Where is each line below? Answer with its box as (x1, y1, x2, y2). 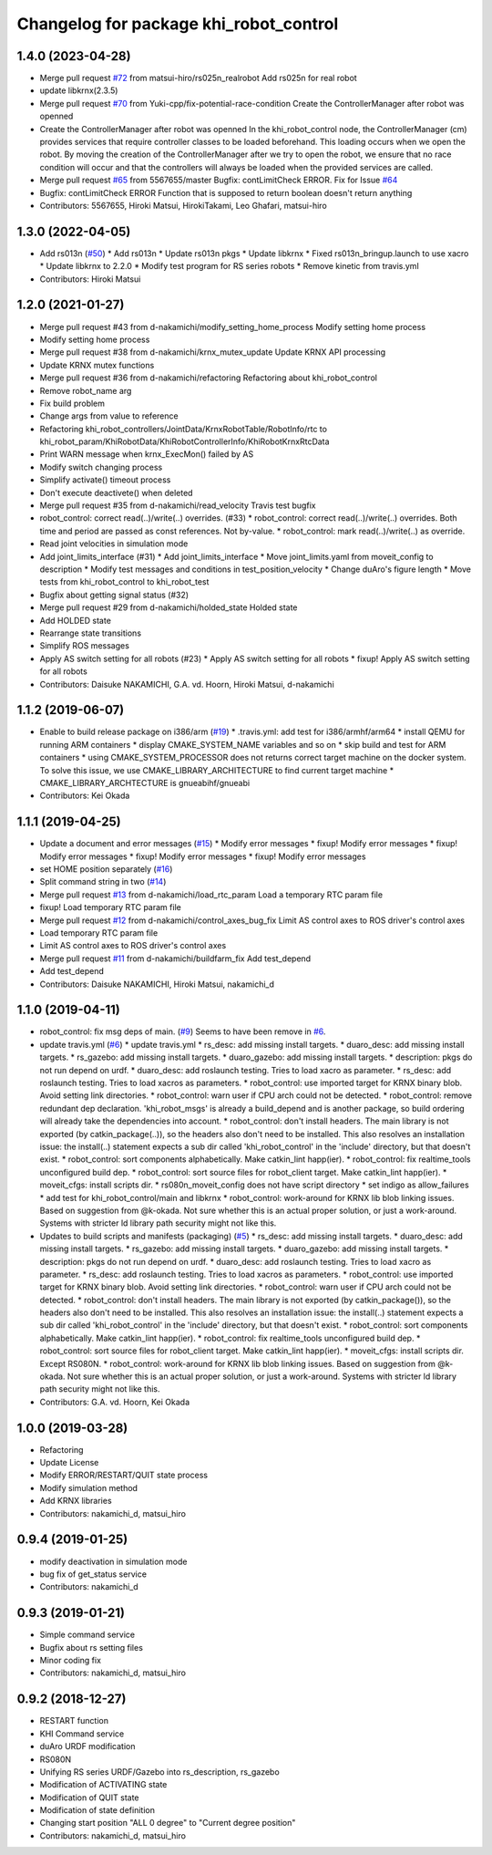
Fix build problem (39, 398, 105, 409)
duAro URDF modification (39, 1741, 136, 1752)
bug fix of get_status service (39, 1569, 148, 1580)
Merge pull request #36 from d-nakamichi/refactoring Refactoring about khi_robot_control (39, 372, 378, 383)
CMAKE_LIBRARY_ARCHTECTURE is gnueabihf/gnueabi (39, 777, 251, 788)
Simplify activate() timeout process (39, 474, 171, 485)
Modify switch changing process (39, 461, 163, 472)
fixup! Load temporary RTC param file (39, 902, 181, 913)
